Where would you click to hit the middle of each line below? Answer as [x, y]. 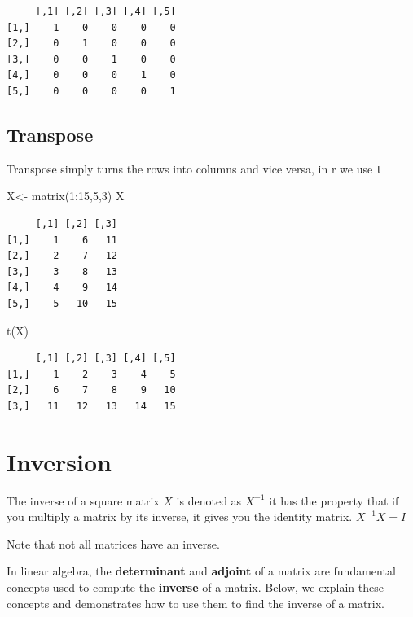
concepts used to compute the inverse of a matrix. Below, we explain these [195, 587]
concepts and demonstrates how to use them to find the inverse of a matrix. [196, 603]
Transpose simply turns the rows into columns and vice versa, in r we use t [194, 168]
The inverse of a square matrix [83, 500]
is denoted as [209, 500]
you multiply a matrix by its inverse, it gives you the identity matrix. [180, 516]
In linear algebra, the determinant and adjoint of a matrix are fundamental [201, 571]
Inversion [59, 461]
